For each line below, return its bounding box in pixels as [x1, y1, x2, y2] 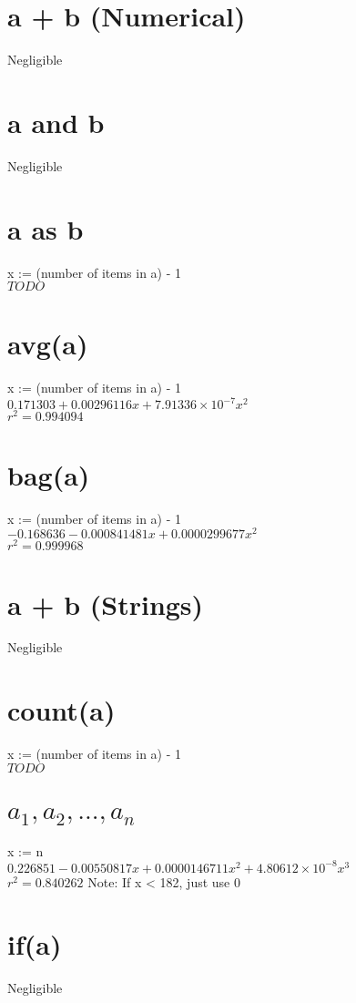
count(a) [7, 691, 116, 729]
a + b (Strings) [7, 585, 204, 622]
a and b [7, 103, 105, 140]
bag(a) [7, 455, 90, 493]
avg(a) [7, 325, 88, 363]
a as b [7, 210, 84, 247]
